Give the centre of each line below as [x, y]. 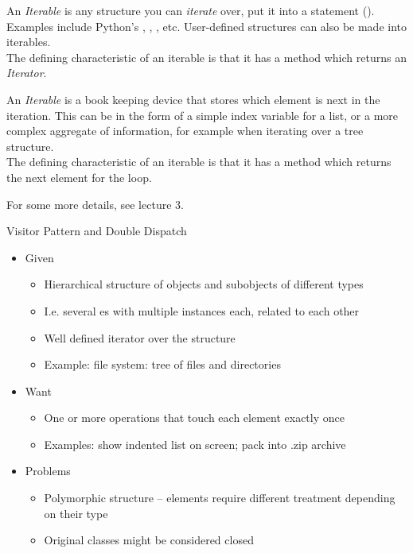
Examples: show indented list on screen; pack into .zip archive [195, 444]
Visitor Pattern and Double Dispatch [97, 231]
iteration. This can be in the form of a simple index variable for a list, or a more [203, 115]
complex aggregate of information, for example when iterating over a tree [185, 131]
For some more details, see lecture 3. [95, 204]
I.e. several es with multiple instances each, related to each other [202, 310]
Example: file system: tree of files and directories [162, 364]
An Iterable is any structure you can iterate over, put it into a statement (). [191, 10]
